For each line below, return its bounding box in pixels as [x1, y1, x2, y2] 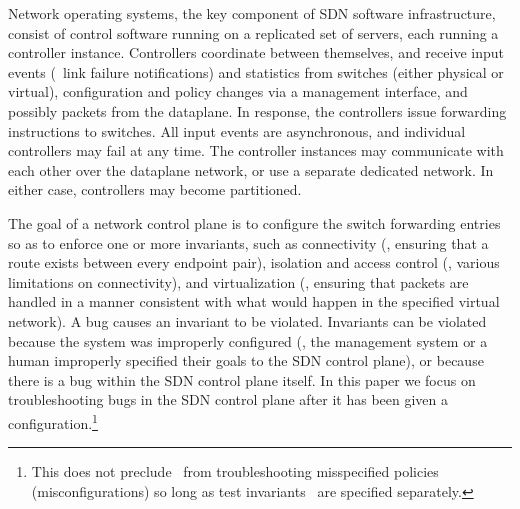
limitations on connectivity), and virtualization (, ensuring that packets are [8, 271, 469, 292]
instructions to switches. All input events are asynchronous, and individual [8, 120, 466, 141]
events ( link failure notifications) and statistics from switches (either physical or [8, 61, 504, 82]
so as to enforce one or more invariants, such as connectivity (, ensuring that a [8, 232, 489, 253]
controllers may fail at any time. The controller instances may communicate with [8, 140, 504, 161]
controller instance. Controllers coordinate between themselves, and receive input [8, 42, 504, 63]
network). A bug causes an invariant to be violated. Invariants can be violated [8, 310, 487, 331]
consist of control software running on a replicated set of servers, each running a [8, 22, 499, 43]
